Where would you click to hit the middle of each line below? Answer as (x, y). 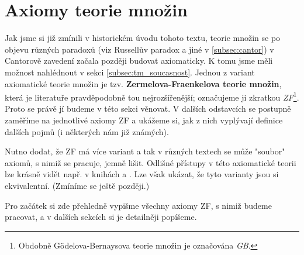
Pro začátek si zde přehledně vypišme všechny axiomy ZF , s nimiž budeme (138, 205)
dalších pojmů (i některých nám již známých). (87, 131)
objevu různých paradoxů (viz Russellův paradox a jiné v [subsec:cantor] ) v (139, 49)
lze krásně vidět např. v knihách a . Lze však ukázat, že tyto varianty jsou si (142, 174)
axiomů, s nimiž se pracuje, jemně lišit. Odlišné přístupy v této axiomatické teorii (151, 162)
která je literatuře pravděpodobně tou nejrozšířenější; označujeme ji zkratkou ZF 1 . (152, 96)
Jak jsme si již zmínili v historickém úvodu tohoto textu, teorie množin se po (143, 38)
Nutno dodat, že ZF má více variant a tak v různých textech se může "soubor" (145, 151)
